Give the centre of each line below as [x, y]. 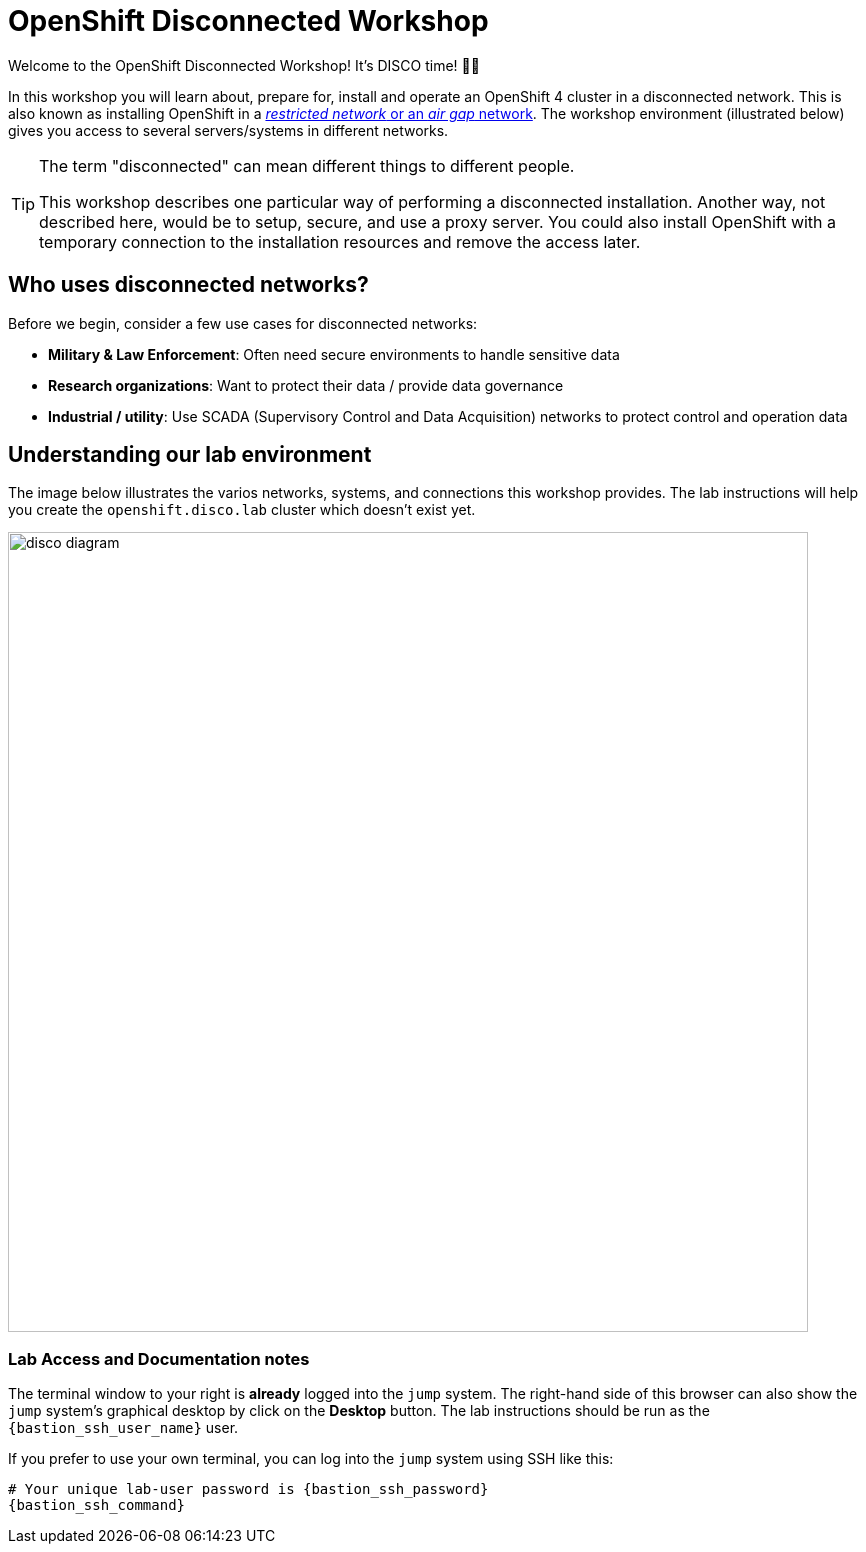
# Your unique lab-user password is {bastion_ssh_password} [248, 1489]
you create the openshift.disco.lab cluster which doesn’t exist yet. [242, 510]
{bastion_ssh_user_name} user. [123, 1428]
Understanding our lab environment [190, 455]
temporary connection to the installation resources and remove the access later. [340, 241]
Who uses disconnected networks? [188, 285]
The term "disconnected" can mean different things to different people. [307, 165]
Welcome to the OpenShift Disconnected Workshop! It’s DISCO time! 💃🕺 [244, 65]
